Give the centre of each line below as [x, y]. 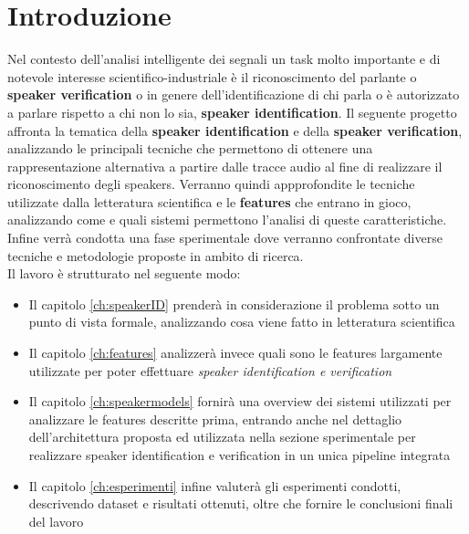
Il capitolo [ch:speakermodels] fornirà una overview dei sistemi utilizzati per [240, 401]
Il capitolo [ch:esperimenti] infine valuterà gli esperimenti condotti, [215, 485]
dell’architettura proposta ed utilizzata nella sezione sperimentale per [222, 437]
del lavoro [56, 521]
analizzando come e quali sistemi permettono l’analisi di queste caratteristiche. [227, 220]
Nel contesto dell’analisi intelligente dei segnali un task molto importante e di [224, 59]
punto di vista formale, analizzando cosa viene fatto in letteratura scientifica [242, 322]
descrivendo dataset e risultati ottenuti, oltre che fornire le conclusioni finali [241, 503]
